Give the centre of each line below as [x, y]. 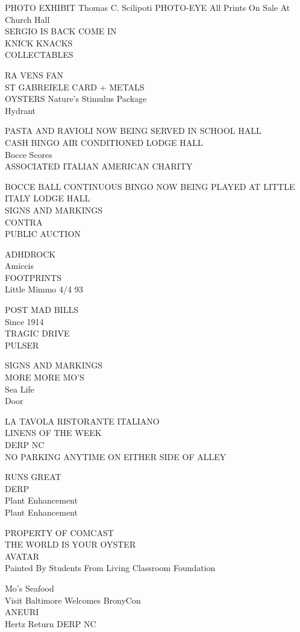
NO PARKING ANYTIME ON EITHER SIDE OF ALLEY [116, 456]
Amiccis [19, 266]
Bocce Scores [29, 154]
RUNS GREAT [33, 477]
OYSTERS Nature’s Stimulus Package [76, 99]
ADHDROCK [30, 254]
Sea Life [20, 389]
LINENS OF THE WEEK [53, 433]
